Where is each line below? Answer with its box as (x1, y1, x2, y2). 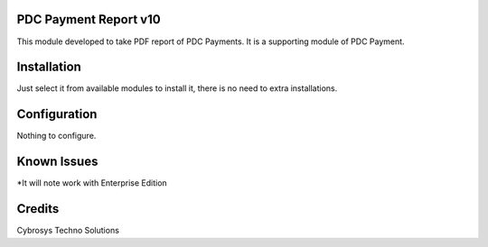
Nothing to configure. (16, 131, 97, 142)
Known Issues (16, 154, 99, 169)
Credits (16, 201, 60, 216)
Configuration (16, 106, 98, 122)
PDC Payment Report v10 (16, 12, 162, 27)
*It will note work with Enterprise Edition (16, 178, 167, 188)
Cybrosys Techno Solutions (16, 225, 119, 236)
